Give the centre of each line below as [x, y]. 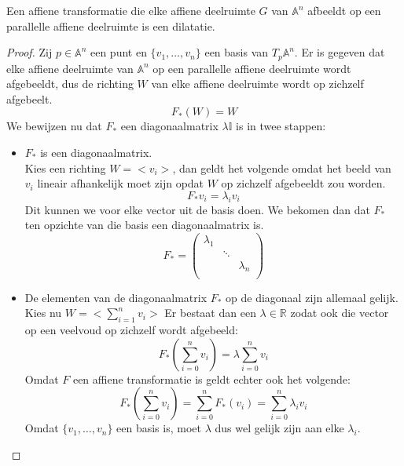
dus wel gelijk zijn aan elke [279, 428]
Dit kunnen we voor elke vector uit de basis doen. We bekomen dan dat [197, 209]
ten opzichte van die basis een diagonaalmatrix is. [144, 225]
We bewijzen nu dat [54, 126]
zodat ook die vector [340, 313]
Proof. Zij [29, 52]
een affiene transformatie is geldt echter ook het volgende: [211, 379]
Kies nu [43, 313]
